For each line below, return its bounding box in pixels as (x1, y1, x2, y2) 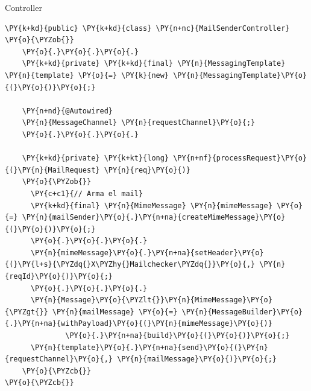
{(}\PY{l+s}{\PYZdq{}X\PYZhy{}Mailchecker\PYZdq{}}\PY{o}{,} (5, 260, 256, 269)
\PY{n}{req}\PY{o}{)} (104, 165, 190, 174)
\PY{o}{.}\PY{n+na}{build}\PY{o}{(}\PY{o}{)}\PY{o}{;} (65, 331, 290, 340)
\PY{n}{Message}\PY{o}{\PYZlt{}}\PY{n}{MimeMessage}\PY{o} (30, 296, 272, 305)
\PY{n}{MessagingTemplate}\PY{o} (173, 71, 307, 80)
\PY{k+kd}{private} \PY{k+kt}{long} (22, 154, 169, 163)
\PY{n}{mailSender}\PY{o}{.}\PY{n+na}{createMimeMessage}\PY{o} (22, 213, 286, 222)
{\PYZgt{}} (5, 307, 48, 316)
